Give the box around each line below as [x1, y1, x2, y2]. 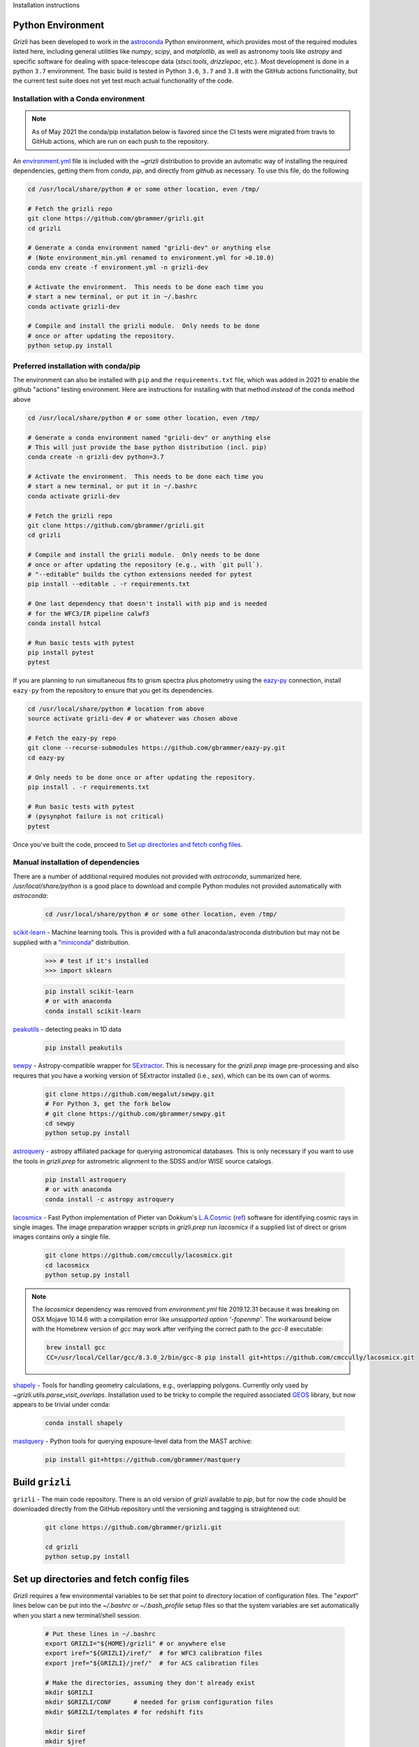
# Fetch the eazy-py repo [27, 734, 117, 742]
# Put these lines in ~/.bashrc [45, 1630, 156, 1638]
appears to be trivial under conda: [13, 1400, 111, 1409]
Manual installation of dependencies [13, 857, 140, 867]
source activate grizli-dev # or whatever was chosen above [27, 715, 238, 723]
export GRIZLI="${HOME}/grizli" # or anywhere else [45, 1639, 226, 1648]
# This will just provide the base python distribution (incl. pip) [27, 443, 267, 451]
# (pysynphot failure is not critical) [27, 813, 164, 820]
